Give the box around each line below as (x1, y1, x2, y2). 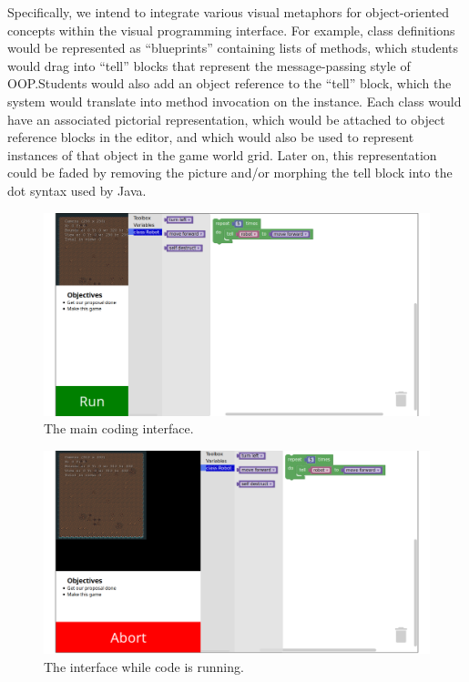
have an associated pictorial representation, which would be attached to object (7, 109, 445, 128)
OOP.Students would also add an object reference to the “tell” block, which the (7, 74, 452, 93)
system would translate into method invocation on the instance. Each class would (7, 91, 462, 110)
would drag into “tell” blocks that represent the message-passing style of (7, 56, 411, 75)
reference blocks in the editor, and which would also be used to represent (7, 127, 414, 147)
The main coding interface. (44, 419, 194, 438)
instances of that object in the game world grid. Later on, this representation (7, 145, 437, 164)
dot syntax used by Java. (7, 180, 147, 199)
